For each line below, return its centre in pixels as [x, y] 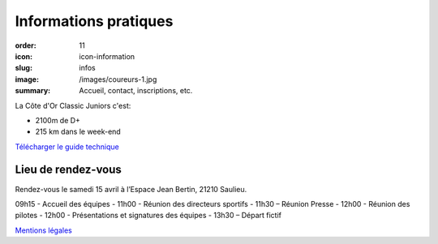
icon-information [107, 56]
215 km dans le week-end [78, 132]
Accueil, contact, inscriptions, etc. [136, 91]
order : [26, 45]
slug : [24, 68]
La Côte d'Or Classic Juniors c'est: [73, 105]
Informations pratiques [94, 21]
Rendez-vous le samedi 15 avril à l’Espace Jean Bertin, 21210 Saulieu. [131, 189]
